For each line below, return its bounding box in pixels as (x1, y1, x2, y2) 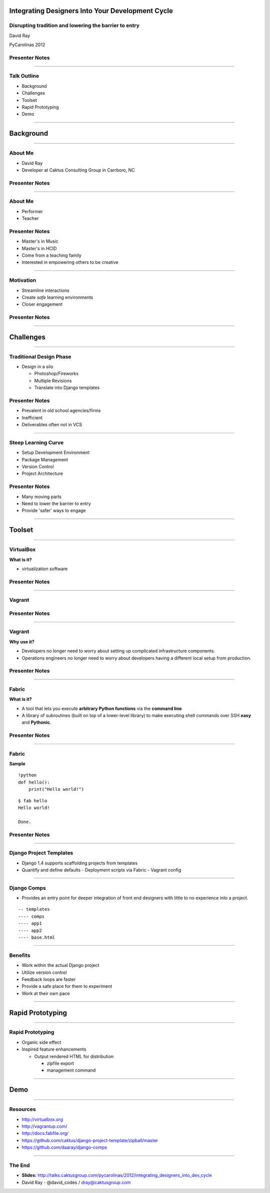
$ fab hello (18, 798, 47, 803)
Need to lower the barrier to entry (21, 500, 91, 506)
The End (9, 1161, 30, 1168)
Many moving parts (21, 493, 62, 499)
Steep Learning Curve (9, 439, 64, 446)
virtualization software (21, 566, 68, 572)
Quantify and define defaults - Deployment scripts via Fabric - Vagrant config (21, 867, 181, 873)
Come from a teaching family (21, 252, 82, 258)
